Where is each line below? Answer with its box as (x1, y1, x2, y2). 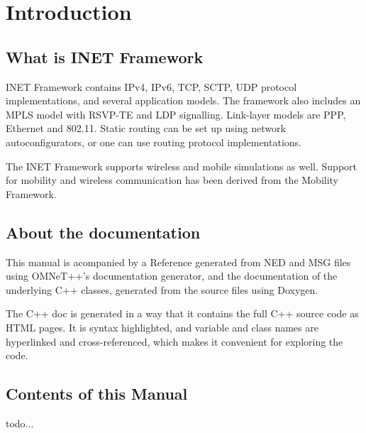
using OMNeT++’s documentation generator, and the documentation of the (6, 268, 338, 283)
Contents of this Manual (6, 383, 188, 405)
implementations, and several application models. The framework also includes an (6, 93, 361, 108)
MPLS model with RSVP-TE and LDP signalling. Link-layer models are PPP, (6, 106, 346, 121)
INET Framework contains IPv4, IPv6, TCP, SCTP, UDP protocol (6, 79, 297, 94)
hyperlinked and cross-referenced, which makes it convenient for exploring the (6, 334, 343, 349)
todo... (6, 415, 34, 430)
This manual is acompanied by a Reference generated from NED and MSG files (6, 254, 351, 269)
